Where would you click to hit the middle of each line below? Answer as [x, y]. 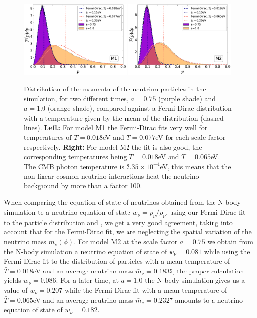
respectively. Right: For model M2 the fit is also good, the [113, 147]
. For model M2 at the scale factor [126, 242]
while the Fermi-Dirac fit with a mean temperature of [146, 290]
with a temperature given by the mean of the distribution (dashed [124, 117]
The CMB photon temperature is [74, 166]
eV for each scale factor [191, 137]
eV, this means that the [195, 166]
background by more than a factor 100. [83, 185]
